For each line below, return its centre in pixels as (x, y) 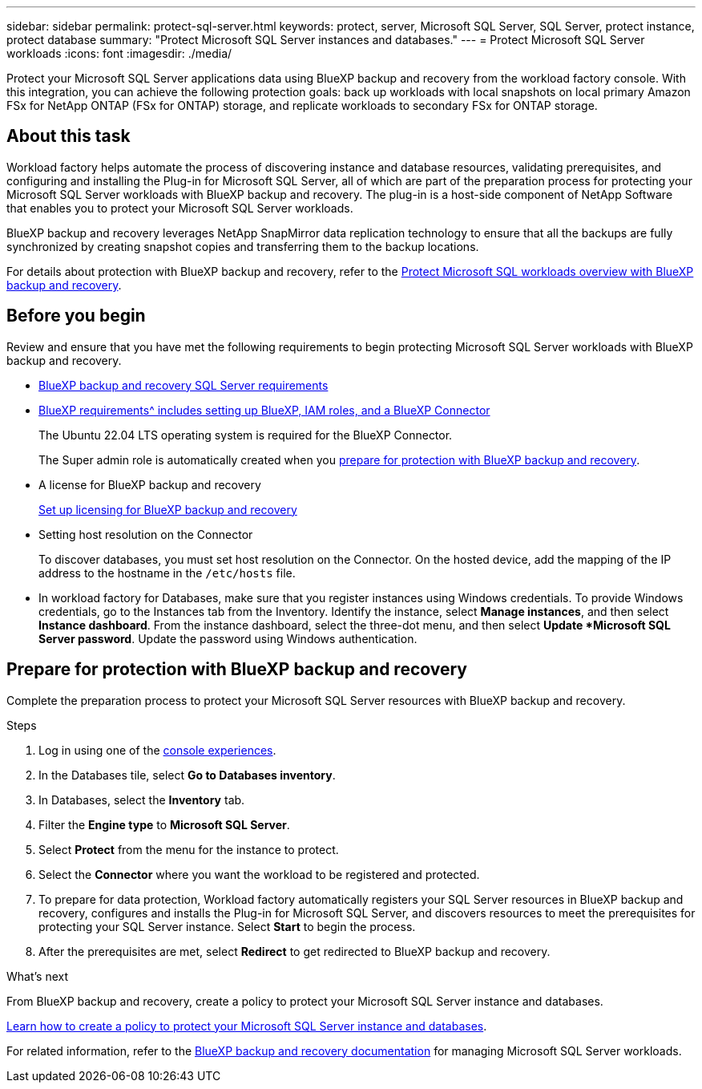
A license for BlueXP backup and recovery (150, 484)
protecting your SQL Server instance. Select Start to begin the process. (227, 926)
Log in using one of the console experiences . (157, 750)
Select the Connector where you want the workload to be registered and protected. (259, 874)
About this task (69, 136)
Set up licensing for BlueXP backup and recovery (168, 509)
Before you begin (76, 316)
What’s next (38, 976)
